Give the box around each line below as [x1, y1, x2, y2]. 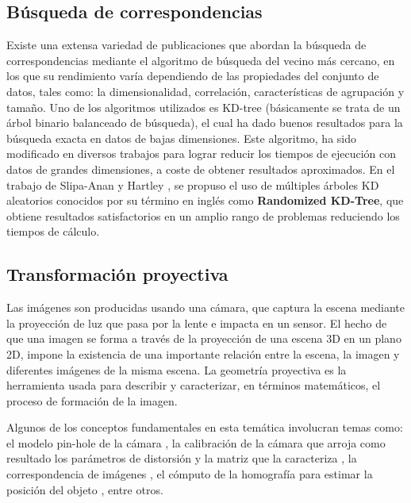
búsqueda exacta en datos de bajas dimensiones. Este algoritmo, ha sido [6, 129, 356, 146]
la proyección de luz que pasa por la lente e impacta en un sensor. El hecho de [6, 314, 387, 331]
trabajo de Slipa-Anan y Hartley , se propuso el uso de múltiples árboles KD [6, 176, 379, 193]
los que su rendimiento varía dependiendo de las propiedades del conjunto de [6, 67, 379, 84]
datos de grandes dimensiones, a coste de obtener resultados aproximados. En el [6, 160, 395, 177]
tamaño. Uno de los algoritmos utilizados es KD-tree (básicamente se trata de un [6, 98, 401, 115]
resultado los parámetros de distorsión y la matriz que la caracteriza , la [6, 450, 357, 467]
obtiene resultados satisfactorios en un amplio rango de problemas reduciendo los [6, 207, 400, 224]
